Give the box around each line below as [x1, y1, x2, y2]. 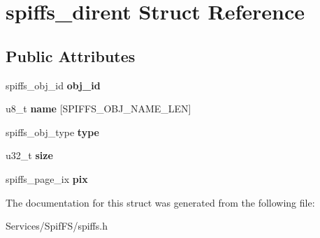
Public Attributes [6, 45, 136, 66]
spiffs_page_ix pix [6, 171, 88, 186]
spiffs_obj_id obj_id [6, 77, 101, 92]
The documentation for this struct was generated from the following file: [6, 195, 315, 209]
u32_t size [6, 148, 53, 163]
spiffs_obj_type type [6, 124, 99, 139]
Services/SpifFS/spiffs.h [6, 218, 108, 233]
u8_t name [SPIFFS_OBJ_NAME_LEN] [6, 101, 191, 116]
